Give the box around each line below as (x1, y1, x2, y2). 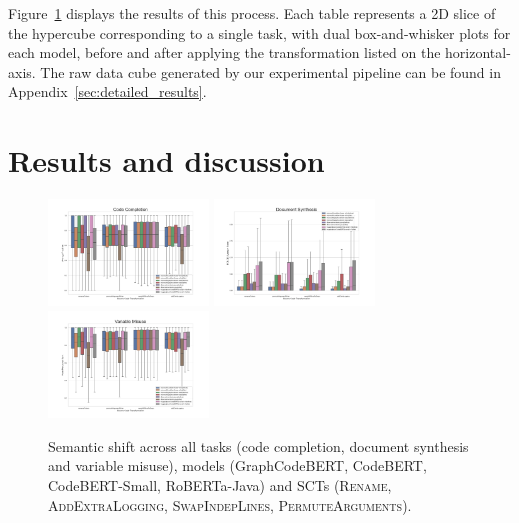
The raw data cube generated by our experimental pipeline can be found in (40, 61, 501, 82)
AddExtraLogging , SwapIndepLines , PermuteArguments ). (48, 494, 412, 515)
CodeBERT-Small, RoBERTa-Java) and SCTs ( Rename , (48, 475, 392, 496)
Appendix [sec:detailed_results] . (8, 81, 207, 102)
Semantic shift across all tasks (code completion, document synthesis (48, 435, 469, 456)
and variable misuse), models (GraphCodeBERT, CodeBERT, (48, 455, 427, 476)
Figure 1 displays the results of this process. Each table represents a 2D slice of (8, 3, 496, 23)
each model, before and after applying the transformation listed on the (8, 42, 441, 63)
